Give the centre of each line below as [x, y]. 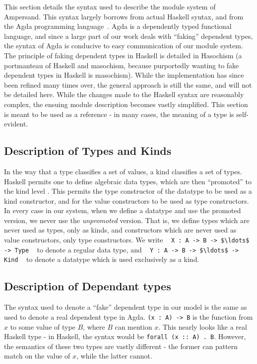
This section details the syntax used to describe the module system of [110, 6]
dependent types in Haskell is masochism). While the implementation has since [124, 75]
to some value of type [43, 326]
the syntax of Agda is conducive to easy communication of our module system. [124, 46]
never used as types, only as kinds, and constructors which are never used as [120, 230]
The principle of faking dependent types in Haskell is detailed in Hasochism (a [123, 55]
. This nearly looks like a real [203, 326]
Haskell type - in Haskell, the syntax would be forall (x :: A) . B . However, [125, 336]
